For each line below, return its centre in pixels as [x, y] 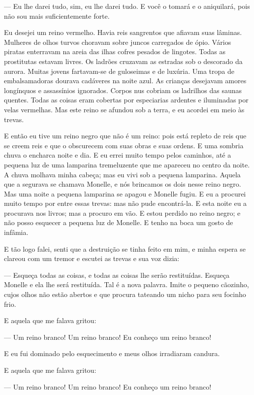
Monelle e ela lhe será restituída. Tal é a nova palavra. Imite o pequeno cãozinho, [127, 284]
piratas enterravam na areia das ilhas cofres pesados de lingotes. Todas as [115, 51]
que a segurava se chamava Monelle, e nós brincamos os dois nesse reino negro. [123, 184]
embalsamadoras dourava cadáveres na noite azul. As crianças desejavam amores [125, 81]
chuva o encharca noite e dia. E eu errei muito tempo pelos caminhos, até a [118, 155]
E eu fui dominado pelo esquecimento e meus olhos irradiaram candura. [112, 353]
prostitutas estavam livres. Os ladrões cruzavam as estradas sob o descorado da [123, 61]
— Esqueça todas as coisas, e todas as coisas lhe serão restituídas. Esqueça [117, 275]
